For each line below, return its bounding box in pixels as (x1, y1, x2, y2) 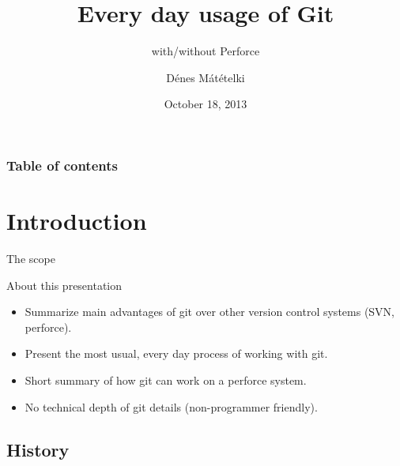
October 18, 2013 (164, 96, 247, 112)
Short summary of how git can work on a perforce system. (25, 371, 307, 388)
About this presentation (6, 276, 123, 293)
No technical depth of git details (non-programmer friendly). (25, 398, 318, 415)
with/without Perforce (151, 43, 260, 59)
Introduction (6, 205, 147, 237)
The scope (6, 250, 55, 266)
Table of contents (6, 155, 118, 175)
